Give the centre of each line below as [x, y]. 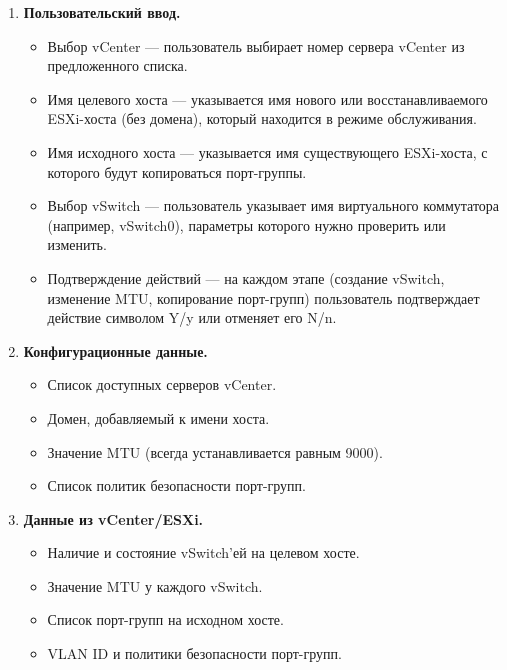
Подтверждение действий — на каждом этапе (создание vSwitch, [246, 277]
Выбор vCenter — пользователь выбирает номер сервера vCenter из [256, 45]
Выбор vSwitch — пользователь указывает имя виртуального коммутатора [273, 205]
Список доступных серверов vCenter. [162, 384]
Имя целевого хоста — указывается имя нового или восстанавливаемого [267, 98]
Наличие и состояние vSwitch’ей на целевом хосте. [203, 552]
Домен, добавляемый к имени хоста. [158, 417]
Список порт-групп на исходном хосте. [165, 619]
